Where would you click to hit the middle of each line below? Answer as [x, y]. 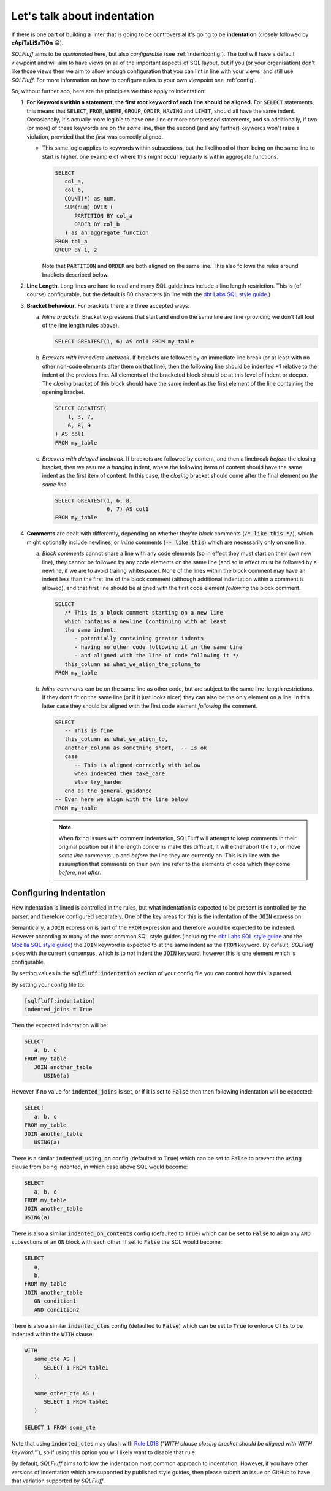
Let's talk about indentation [83, 16]
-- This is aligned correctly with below [137, 765]
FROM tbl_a [71, 241]
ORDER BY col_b [97, 224]
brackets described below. [75, 274]
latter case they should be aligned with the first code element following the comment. [150, 706]
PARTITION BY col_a [104, 216]
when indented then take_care [120, 773]
